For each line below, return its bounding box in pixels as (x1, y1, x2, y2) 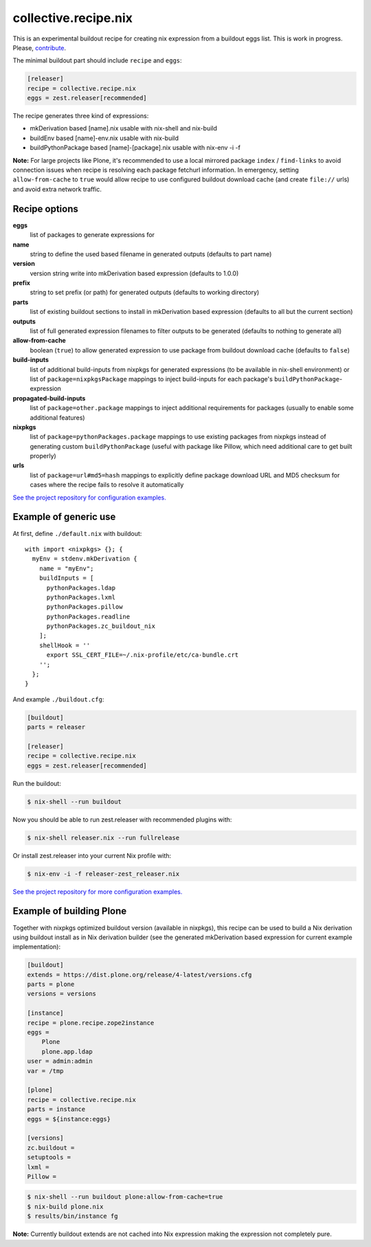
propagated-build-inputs (12, 394, 86, 402)
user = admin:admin (27, 1057, 93, 1065)
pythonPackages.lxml (46, 593, 116, 601)
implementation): (12, 943, 61, 951)
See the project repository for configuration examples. (12, 493, 166, 502)
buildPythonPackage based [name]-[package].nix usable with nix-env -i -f (30, 144, 240, 152)
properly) (30, 452, 56, 460)
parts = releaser (27, 723, 86, 731)
